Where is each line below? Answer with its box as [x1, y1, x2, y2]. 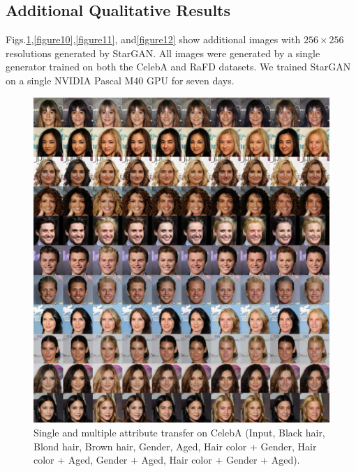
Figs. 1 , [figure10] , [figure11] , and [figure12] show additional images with [6, 32, 301, 47]
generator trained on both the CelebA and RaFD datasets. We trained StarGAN [6, 59, 351, 74]
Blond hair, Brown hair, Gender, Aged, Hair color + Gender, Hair [34, 439, 317, 453]
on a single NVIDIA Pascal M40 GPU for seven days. [6, 73, 235, 87]
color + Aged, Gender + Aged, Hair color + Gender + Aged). [34, 452, 300, 467]
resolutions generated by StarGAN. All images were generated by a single [6, 45, 320, 60]
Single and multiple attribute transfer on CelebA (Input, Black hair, [34, 425, 325, 440]
